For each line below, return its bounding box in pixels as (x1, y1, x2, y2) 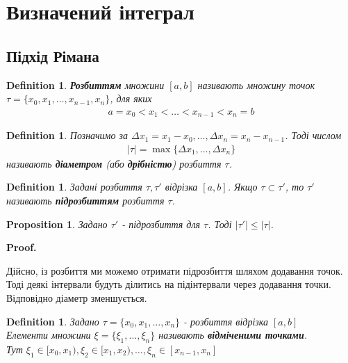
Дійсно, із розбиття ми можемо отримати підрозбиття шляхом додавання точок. (6, 263, 343, 277)
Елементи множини (6, 328, 91, 342)
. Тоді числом (285, 128, 342, 143)
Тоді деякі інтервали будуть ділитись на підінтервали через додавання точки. (6, 277, 331, 291)
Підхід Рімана (6, 45, 99, 66)
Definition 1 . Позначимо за (6, 128, 129, 143)
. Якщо (227, 179, 258, 194)
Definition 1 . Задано (6, 314, 99, 328)
